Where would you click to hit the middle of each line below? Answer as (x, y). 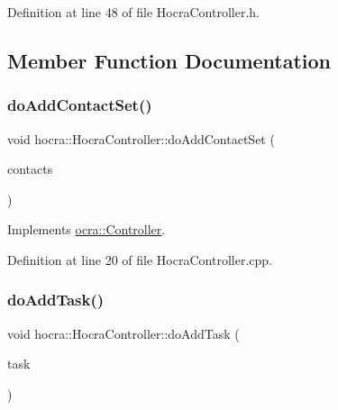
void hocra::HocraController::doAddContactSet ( (141, 138)
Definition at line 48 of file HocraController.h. (133, 12)
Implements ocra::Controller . (87, 229)
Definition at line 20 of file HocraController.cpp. (140, 259)
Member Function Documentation (169, 60)
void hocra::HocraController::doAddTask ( (123, 333)
